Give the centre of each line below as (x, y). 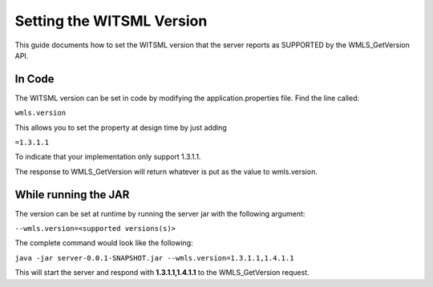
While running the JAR (72, 194)
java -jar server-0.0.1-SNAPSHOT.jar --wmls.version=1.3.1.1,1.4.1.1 (154, 258)
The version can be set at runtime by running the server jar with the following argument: (160, 213)
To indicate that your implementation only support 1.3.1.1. (108, 157)
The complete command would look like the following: (104, 243)
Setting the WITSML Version (111, 21)
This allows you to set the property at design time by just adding (121, 127)
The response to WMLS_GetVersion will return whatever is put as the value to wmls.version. (166, 172)
